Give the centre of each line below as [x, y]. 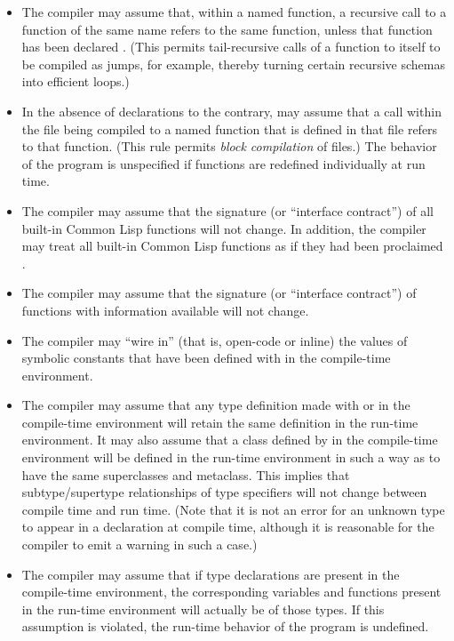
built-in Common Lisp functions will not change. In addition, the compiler [224, 228]
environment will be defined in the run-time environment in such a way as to [231, 457]
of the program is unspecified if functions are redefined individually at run [223, 163]
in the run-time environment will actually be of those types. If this [203, 609]
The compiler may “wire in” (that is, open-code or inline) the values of [215, 340]
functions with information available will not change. [165, 310]
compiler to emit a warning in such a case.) [139, 545]
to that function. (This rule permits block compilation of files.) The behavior [229, 146]
